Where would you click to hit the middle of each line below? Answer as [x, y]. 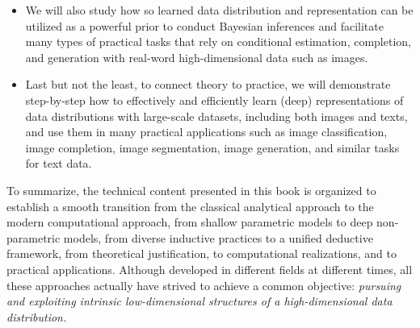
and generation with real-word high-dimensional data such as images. [197, 57]
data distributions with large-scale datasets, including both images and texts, [216, 116]
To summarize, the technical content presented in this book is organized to [191, 190]
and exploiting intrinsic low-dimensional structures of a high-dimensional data [199, 301]
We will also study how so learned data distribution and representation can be [219, 10]
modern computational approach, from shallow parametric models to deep [190, 222]
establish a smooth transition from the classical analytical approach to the [190, 206]
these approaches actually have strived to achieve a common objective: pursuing [204, 285]
